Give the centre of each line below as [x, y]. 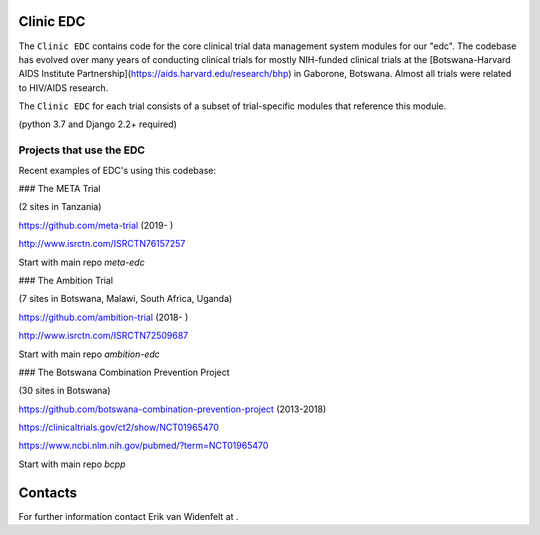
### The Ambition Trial [66, 280]
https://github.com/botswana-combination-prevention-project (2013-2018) [172, 409]
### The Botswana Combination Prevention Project [124, 372]
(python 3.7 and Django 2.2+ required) [97, 124]
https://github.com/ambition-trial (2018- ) [103, 317]
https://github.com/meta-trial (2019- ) [96, 225]
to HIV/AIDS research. [63, 87]
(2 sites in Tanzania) [60, 207]
